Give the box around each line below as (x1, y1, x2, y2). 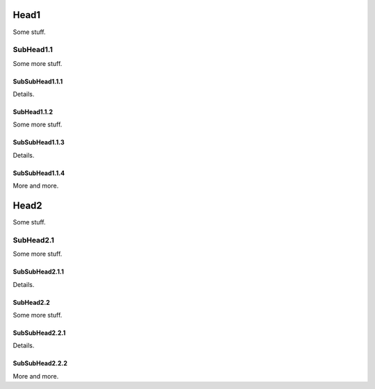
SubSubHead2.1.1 (12, 267, 65, 276)
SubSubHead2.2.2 (12, 359, 68, 367)
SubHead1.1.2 (12, 108, 53, 116)
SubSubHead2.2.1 (12, 329, 66, 337)
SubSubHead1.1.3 (12, 138, 65, 147)
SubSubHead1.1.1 (12, 77, 63, 85)
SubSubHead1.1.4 (12, 169, 65, 177)
